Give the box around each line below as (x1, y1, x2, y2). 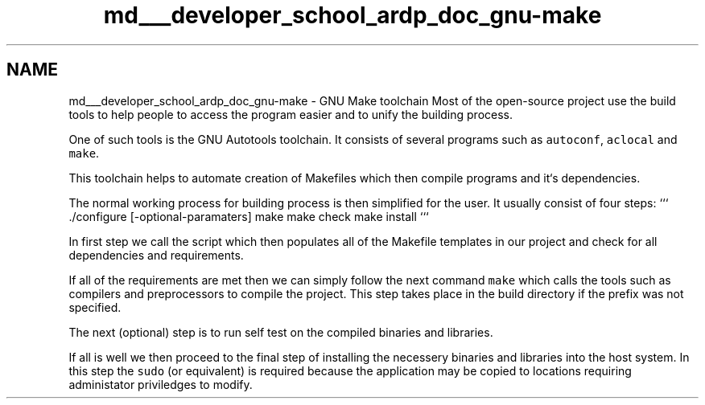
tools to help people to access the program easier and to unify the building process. (68, 107, 513, 121)
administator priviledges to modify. (68, 377, 253, 391)
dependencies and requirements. (68, 247, 244, 262)
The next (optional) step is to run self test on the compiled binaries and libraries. (68, 325, 493, 339)
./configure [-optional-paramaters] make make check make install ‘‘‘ (68, 209, 429, 223)
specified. (68, 300, 122, 314)
